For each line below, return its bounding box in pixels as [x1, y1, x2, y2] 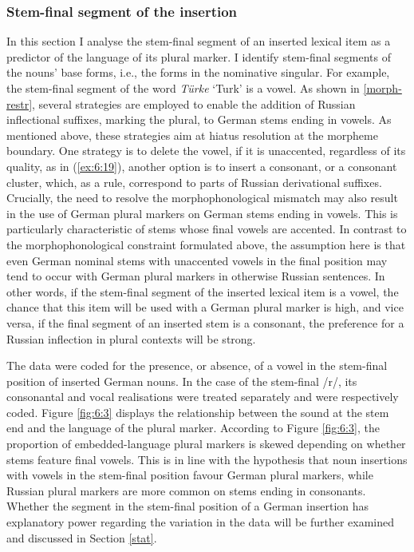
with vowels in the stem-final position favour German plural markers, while [6, 467, 373, 483]
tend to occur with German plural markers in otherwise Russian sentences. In [6, 268, 385, 284]
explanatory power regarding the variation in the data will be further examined [6, 514, 395, 530]
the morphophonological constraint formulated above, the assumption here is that [6, 236, 406, 252]
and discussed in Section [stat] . [6, 529, 157, 546]
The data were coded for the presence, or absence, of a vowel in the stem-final [6, 357, 388, 374]
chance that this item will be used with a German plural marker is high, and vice [6, 299, 404, 316]
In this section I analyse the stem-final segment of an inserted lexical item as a [6, 33, 391, 50]
